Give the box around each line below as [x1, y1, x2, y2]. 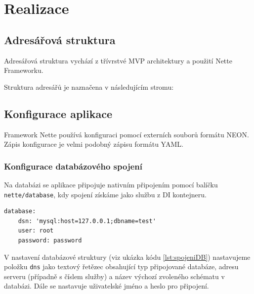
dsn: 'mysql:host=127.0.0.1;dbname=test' [18, 217, 156, 225]
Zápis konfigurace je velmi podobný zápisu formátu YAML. [4, 139, 183, 149]
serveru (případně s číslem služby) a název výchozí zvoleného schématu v [4, 271, 225, 281]
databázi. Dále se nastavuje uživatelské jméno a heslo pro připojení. [4, 281, 209, 291]
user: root [18, 227, 54, 235]
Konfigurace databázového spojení [4, 160, 142, 172]
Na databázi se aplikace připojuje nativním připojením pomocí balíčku [4, 179, 218, 189]
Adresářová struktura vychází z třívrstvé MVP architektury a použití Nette [4, 55, 232, 65]
